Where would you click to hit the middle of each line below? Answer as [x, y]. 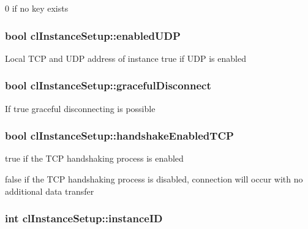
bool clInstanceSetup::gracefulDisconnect [108, 85]
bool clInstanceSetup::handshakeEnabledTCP [119, 136]
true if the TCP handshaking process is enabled [94, 158]
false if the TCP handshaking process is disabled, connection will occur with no [154, 179]
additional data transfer [50, 191]
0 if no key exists [37, 8]
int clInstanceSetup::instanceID [84, 218]
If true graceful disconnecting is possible [80, 108]
